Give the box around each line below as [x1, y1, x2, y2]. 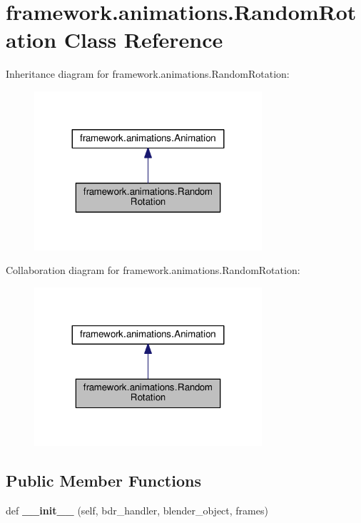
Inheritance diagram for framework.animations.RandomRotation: [6, 66, 290, 81]
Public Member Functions [6, 469, 201, 492]
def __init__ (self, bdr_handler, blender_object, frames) [6, 503, 268, 518]
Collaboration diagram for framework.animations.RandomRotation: [6, 263, 300, 278]
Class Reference [63, 25, 223, 54]
